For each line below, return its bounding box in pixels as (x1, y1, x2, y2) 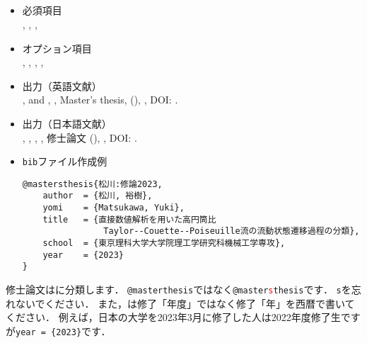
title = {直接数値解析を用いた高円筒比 (42, 214, 216, 225)
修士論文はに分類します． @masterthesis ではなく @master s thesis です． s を (6, 282, 351, 297)
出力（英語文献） (22, 78, 102, 93)
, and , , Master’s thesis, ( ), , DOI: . (22, 92, 178, 107)
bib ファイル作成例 (22, 154, 107, 169)
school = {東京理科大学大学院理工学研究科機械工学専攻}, (42, 238, 286, 249)
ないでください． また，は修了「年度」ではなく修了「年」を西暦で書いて (15, 296, 355, 310)
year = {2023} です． (16, 323, 111, 338)
